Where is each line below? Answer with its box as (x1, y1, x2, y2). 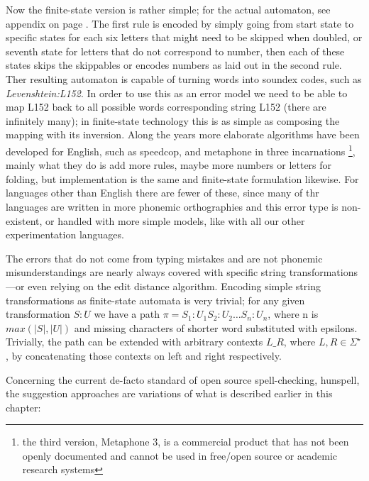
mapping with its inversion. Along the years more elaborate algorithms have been (6, 127, 360, 142)
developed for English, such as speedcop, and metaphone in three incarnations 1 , (6, 141, 356, 158)
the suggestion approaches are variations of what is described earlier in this (6, 386, 333, 401)
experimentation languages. (6, 227, 124, 242)
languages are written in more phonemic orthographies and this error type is (6, 199, 338, 214)
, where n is (268, 306, 319, 321)
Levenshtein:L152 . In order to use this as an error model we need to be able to (6, 85, 348, 100)
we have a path (94, 306, 160, 321)
